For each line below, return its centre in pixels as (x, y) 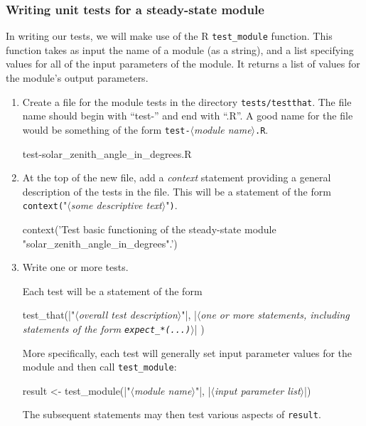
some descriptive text (116, 205)
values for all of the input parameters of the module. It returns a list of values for (183, 64)
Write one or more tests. (75, 267)
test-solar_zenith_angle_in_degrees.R (107, 153)
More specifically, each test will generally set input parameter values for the (187, 352)
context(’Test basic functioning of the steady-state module (149, 229)
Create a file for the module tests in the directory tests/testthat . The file (187, 101)
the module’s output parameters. (77, 78)
